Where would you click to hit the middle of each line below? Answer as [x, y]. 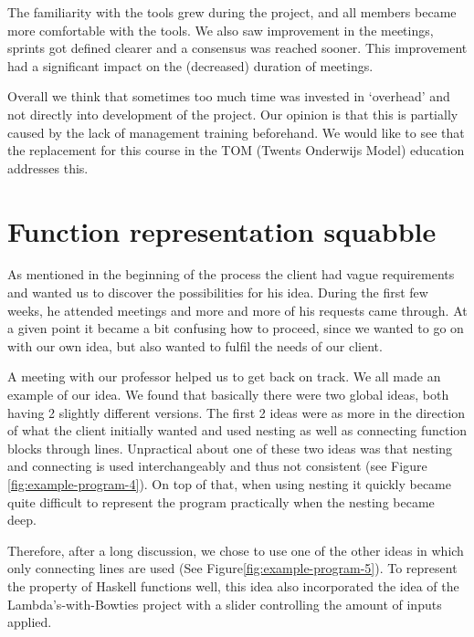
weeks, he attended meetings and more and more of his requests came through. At [237, 310]
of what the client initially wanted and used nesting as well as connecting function [237, 430]
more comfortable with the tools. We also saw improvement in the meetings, [221, 30]
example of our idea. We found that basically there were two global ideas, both [228, 395]
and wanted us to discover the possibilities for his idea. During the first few [218, 292]
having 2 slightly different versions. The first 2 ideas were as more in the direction [237, 412]
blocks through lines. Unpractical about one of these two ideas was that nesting [230, 448]
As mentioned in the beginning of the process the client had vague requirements [231, 274]
